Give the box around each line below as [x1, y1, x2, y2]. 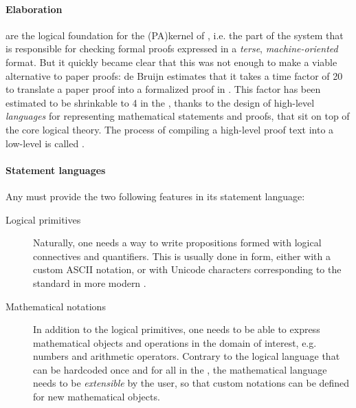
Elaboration [5, 1, 63, 16]
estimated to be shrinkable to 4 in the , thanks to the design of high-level [5, 95, 315, 109]
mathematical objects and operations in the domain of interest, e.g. [33, 335, 317, 350]
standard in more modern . [33, 275, 146, 290]
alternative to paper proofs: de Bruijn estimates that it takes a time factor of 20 [5, 68, 343, 83]
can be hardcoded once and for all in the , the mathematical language [33, 362, 327, 376]
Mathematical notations [5, 299, 106, 313]
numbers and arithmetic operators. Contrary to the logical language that [33, 349, 340, 363]
